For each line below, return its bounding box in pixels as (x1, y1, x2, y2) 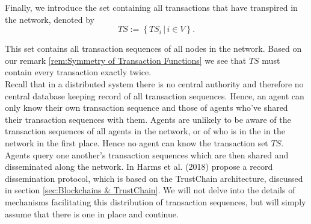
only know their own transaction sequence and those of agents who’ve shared (5, 101, 288, 114)
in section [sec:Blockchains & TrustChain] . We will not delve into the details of (5, 184, 295, 196)
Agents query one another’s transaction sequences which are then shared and (5, 148, 289, 161)
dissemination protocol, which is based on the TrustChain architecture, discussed (5, 172, 303, 184)
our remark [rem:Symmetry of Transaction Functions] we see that (5, 54, 247, 66)
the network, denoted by (5, 13, 94, 25)
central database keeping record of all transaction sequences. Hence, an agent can (5, 89, 304, 102)
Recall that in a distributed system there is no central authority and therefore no (5, 77, 304, 90)
